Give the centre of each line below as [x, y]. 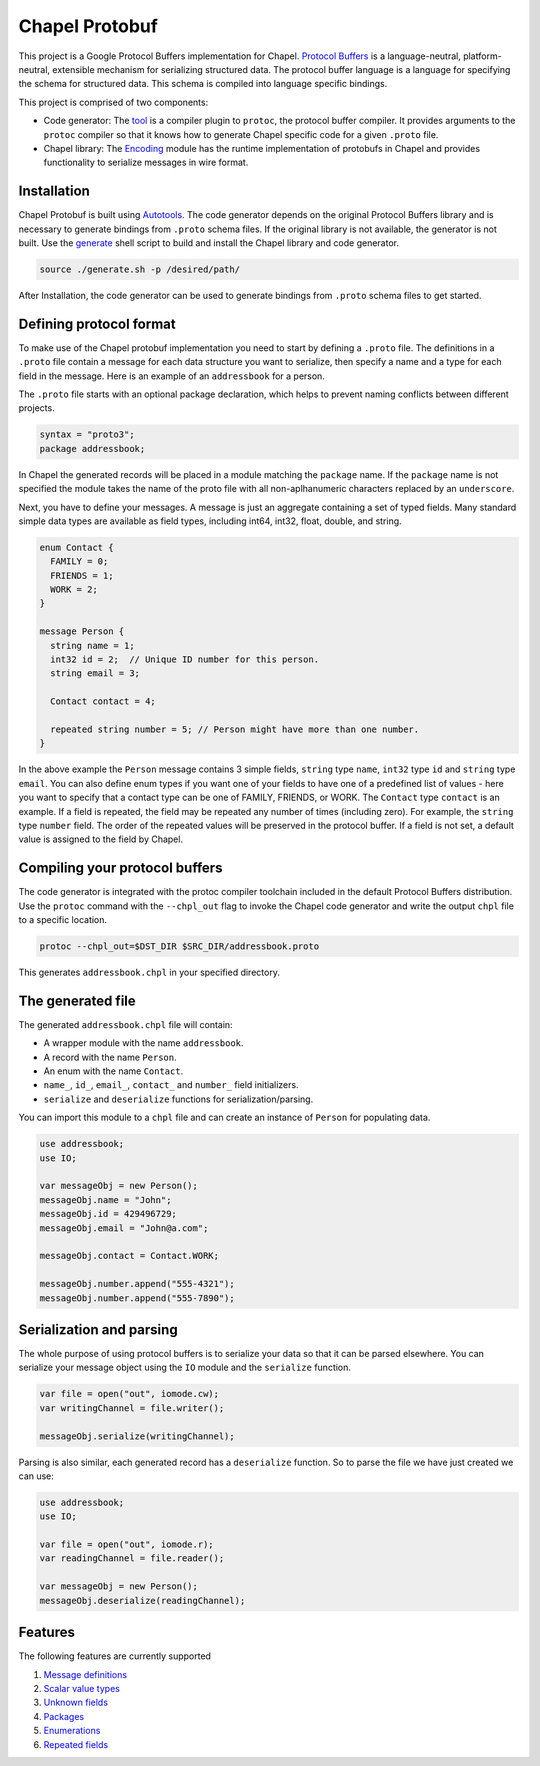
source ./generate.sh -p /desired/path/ [139, 269]
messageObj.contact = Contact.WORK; [129, 1256]
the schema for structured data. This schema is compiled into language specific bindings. [203, 84]
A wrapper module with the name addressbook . [143, 1043]
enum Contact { [76, 547]
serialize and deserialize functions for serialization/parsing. [178, 1099]
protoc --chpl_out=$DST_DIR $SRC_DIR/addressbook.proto [179, 946]
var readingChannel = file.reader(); [132, 1558]
